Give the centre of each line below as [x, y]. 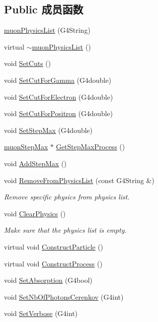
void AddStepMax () [36, 163]
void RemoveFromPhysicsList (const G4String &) [79, 180]
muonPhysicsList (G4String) [47, 30]
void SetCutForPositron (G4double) [58, 113]
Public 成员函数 [44, 9]
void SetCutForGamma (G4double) [58, 80]
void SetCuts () [28, 63]
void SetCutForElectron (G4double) [59, 97]
